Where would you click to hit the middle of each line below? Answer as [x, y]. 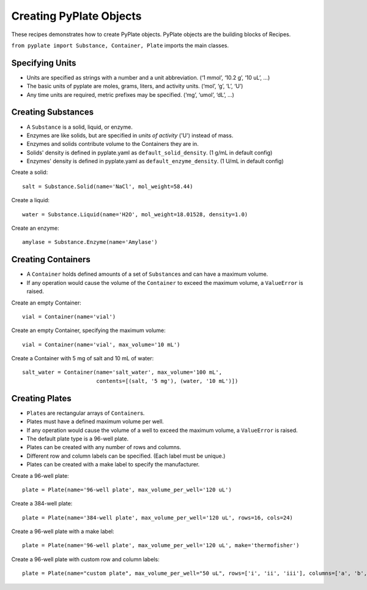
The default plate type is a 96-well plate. [77, 439]
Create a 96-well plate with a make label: [63, 531]
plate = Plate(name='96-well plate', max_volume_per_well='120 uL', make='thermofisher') [161, 546]
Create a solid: [30, 172]
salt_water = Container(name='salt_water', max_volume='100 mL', [122, 373]
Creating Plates [41, 398]
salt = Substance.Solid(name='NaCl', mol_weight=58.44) [108, 186]
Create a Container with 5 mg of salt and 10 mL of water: [83, 358]
